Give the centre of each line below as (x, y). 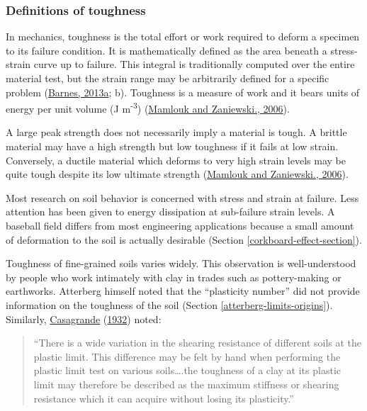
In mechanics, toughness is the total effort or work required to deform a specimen (183, 36)
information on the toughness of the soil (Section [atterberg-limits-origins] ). (169, 304)
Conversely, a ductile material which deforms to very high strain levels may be (176, 160)
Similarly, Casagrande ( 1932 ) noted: (84, 319)
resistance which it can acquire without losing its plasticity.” (164, 398)
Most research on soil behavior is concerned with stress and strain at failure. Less (182, 197)
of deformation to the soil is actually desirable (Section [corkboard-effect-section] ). (184, 239)
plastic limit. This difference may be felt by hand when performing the (187, 356)
